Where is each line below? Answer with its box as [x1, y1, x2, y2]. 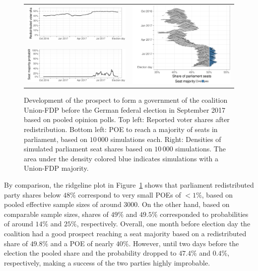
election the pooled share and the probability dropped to [4, 248, 177, 258]
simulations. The [175, 143, 226, 154]
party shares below [4, 189, 61, 200]
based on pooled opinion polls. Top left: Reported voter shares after [24, 114, 230, 125]
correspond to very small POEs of [78, 189, 181, 200]
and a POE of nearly [50, 238, 114, 248]
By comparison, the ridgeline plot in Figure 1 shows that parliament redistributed [4, 179, 254, 190]
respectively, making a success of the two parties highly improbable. [4, 257, 210, 268]
